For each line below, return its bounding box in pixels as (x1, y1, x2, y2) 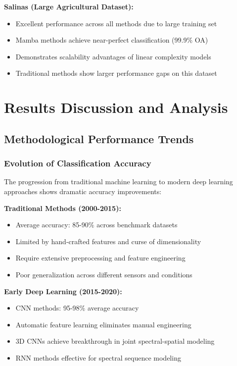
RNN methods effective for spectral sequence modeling (15, 352, 181, 363)
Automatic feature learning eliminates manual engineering (15, 319, 191, 329)
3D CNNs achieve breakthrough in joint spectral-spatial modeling (15, 336, 215, 346)
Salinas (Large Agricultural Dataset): (4, 1, 134, 11)
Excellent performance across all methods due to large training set (15, 18, 217, 28)
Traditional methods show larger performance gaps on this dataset (15, 68, 217, 78)
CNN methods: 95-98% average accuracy (15, 303, 139, 313)
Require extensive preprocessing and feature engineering (15, 253, 186, 263)
